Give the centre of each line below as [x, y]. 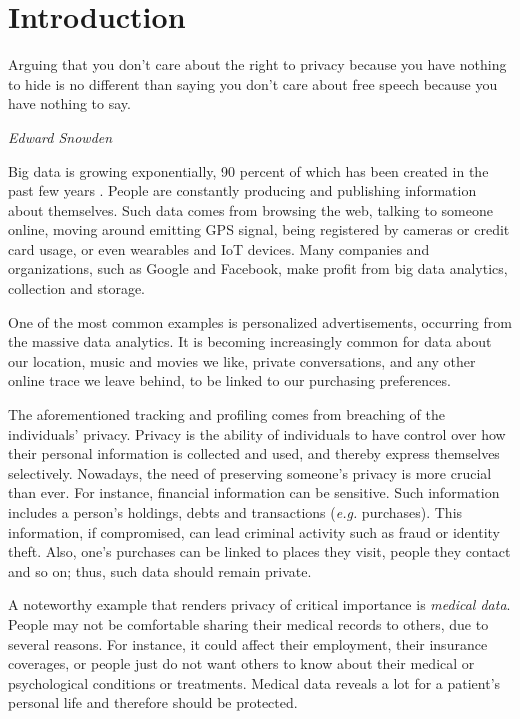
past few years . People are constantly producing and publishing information [242, 190]
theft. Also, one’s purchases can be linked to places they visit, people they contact [259, 551]
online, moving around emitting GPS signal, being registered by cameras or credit [259, 229]
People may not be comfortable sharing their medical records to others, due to [248, 623]
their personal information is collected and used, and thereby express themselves [254, 453]
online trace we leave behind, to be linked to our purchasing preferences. [229, 380]
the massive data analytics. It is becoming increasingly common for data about [250, 341]
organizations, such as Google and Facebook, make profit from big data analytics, [258, 268]
